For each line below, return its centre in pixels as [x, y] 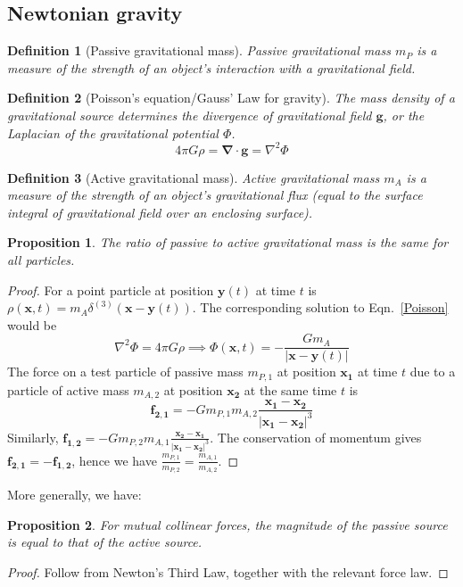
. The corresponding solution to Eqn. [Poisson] [320, 307]
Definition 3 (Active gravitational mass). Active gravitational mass [194, 177]
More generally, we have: [74, 494]
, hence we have [114, 460]
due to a [433, 372]
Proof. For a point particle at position [111, 289]
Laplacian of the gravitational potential [113, 132]
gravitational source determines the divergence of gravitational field [190, 115]
